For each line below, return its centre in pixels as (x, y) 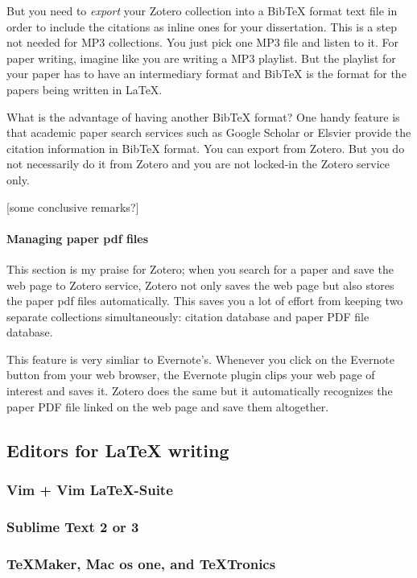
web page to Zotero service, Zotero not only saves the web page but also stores (200, 285)
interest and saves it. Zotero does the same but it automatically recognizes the (200, 391)
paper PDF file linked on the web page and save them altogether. (168, 406)
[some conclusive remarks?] (73, 206)
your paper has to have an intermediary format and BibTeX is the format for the (206, 74)
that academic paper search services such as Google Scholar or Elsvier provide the (209, 132)
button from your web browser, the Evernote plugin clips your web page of (191, 375)
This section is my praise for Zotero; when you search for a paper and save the (200, 268)
